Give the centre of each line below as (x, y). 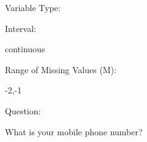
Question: (23, 110)
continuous (25, 49)
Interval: (21, 28)
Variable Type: (33, 7)
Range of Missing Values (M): (61, 69)
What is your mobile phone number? (74, 131)
